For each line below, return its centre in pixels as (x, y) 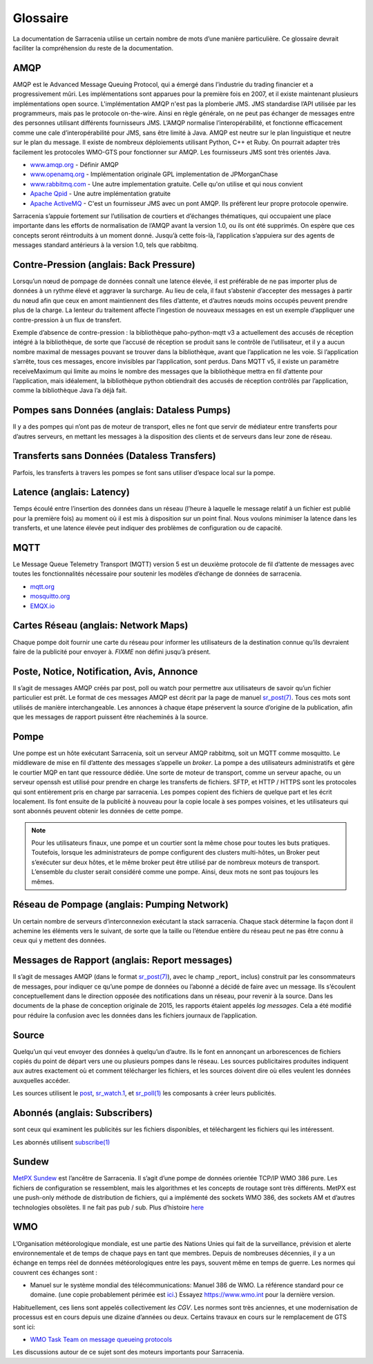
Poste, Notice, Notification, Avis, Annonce (105, 671)
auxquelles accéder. (41, 1080)
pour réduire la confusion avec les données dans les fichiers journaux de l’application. (135, 1015)
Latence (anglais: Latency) (71, 493)
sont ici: (24, 1327)
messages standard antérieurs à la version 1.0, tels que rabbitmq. (105, 245)
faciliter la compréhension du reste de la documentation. (93, 48)
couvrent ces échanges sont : (55, 1272)
